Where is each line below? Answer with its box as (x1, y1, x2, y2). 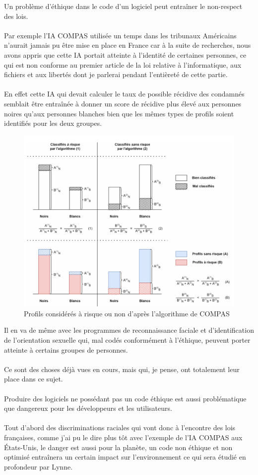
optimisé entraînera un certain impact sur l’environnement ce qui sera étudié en (4, 452, 246, 462)
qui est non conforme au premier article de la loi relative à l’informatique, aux (4, 59, 242, 70)
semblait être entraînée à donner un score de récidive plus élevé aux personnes (4, 98, 242, 108)
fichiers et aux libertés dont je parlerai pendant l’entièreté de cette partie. (4, 69, 228, 80)
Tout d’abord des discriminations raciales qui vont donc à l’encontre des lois (4, 422, 236, 433)
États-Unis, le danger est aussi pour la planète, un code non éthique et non (4, 442, 233, 452)
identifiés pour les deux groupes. (4, 118, 102, 128)
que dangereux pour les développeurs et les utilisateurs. (4, 403, 172, 413)
